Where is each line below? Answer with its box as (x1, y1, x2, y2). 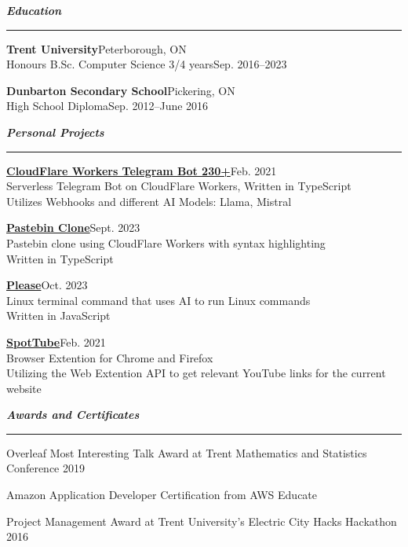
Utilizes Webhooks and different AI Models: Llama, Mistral (6, 193, 292, 209)
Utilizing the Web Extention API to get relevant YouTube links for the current (6, 365, 386, 381)
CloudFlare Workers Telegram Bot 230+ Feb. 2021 (6, 162, 277, 178)
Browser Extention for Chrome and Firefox (6, 349, 213, 365)
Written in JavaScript (6, 307, 111, 324)
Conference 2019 (6, 460, 85, 476)
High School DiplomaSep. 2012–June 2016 (6, 97, 209, 114)
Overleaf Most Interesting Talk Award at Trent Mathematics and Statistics (6, 444, 367, 461)
